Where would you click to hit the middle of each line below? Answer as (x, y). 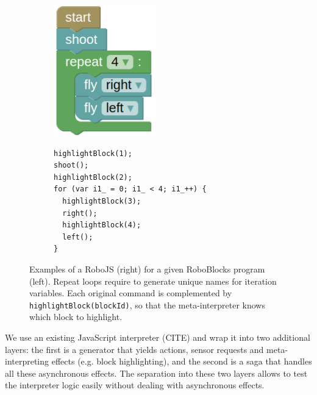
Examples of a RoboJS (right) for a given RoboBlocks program (147, 269)
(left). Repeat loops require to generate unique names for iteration (153, 281)
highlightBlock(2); (93, 177)
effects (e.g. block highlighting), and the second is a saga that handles (182, 361)
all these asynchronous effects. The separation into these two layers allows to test (156, 373)
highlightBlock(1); (93, 153)
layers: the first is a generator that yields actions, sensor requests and (134, 349)
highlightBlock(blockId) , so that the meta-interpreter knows (147, 304)
